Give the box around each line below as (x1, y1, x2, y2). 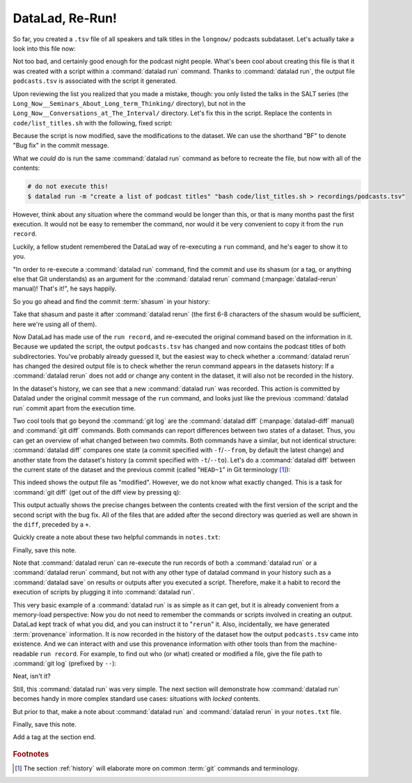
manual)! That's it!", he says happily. (13, 284, 117, 293)
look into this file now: (13, 44, 76, 52)
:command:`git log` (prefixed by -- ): (13, 659, 117, 667)
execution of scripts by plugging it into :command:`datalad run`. (13, 588, 195, 596)
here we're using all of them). (13, 320, 97, 328)
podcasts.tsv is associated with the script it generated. (13, 77, 177, 85)
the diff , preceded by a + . (13, 520, 91, 529)
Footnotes (13, 749, 49, 759)
